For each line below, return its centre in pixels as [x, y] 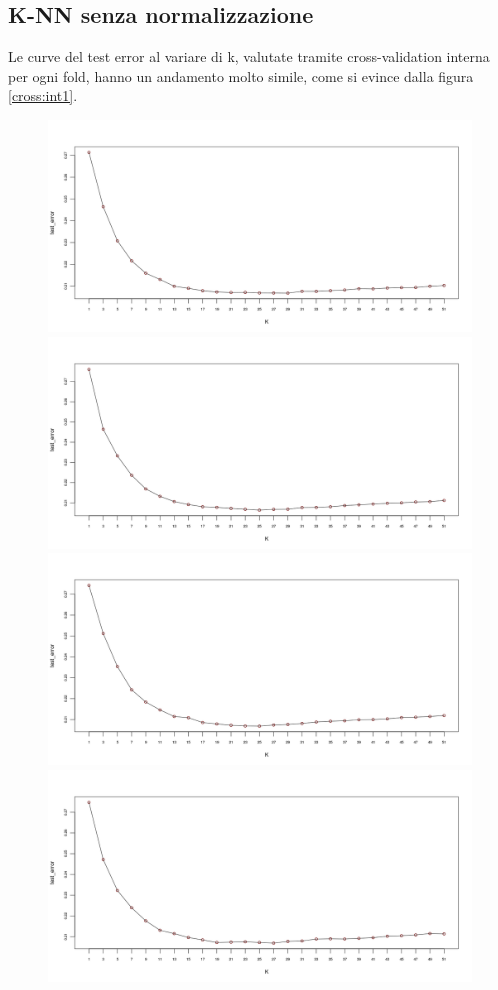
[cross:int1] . [43, 95]
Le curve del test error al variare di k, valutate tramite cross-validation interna [249, 56]
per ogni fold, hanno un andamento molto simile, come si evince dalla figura [241, 75]
